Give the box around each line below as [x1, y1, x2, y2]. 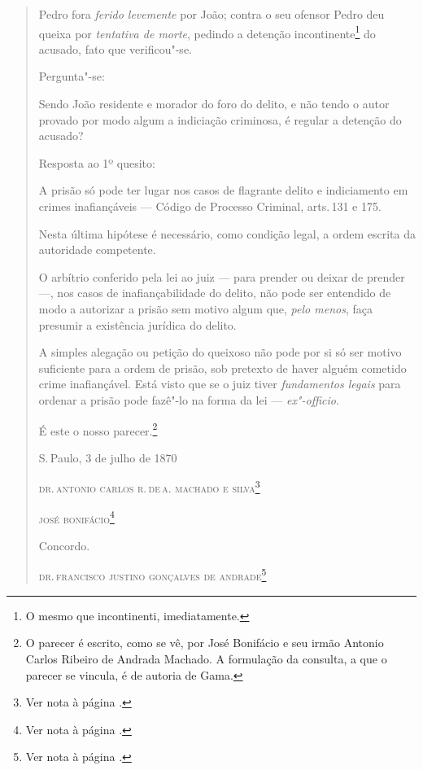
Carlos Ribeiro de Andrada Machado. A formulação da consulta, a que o [25, 650, 387, 667]
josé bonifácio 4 [38, 507, 115, 527]
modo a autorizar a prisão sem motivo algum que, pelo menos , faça [38, 300, 373, 317]
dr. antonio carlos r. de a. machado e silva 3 [38, 477, 260, 497]
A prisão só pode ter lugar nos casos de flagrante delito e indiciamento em [38, 182, 408, 199]
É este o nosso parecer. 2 [38, 419, 158, 439]
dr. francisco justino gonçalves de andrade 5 [38, 565, 267, 584]
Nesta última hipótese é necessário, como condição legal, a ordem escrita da [38, 225, 416, 242]
